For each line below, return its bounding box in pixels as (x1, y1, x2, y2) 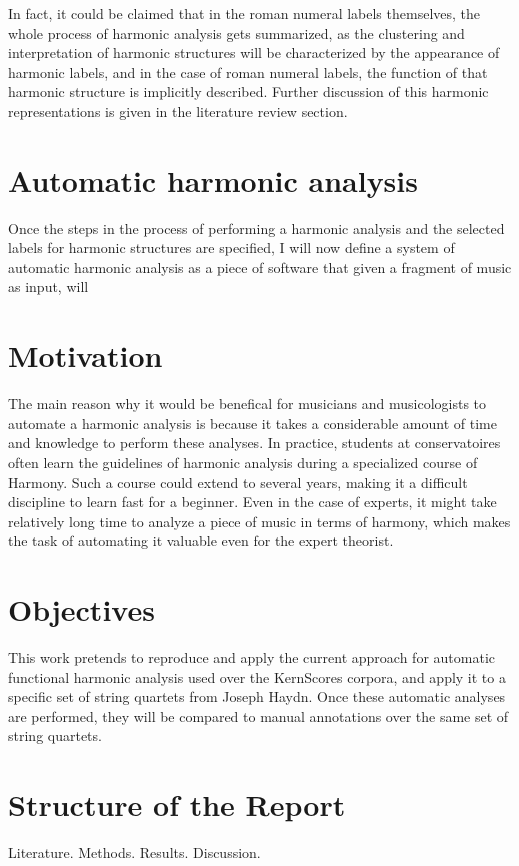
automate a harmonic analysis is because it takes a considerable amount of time (8, 412, 497, 433)
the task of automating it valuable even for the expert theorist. (8, 530, 394, 551)
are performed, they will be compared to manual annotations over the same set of (8, 705, 509, 726)
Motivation (8, 335, 163, 376)
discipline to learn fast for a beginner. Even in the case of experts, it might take (8, 491, 497, 512)
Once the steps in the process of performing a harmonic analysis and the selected (8, 217, 505, 238)
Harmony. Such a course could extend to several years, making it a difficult (8, 471, 468, 492)
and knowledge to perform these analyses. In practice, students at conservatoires (8, 432, 501, 453)
